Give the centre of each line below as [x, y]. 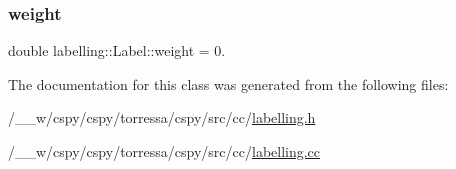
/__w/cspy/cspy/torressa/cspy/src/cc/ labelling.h [162, 117]
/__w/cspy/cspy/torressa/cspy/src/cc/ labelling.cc [164, 151]
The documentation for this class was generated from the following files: [228, 83]
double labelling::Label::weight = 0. [117, 50]
